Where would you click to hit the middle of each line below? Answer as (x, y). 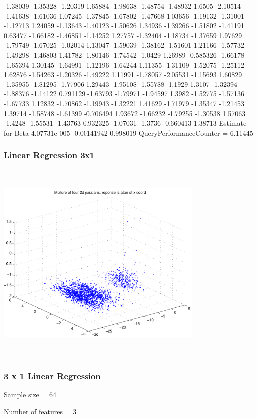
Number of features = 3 (40, 411)
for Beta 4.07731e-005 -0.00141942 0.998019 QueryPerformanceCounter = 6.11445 (128, 132)
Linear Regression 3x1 (49, 155)
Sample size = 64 (30, 394)
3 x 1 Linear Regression (52, 376)
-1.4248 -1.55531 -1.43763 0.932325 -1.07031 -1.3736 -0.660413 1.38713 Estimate (125, 123)
